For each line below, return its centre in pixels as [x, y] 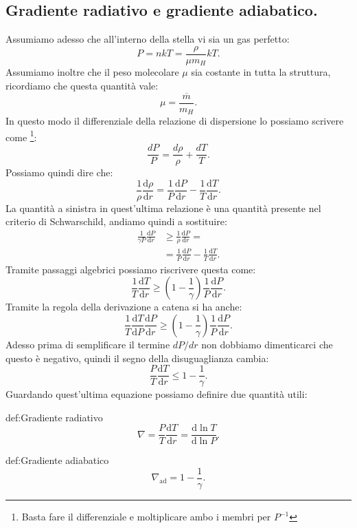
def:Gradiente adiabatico [57, 460]
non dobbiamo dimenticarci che [267, 344]
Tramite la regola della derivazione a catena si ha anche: [124, 307]
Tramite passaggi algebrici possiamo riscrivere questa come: [131, 269]
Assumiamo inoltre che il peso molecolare [92, 72]
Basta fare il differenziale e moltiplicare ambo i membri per [146, 517]
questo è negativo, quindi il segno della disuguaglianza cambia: [137, 358]
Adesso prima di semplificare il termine [88, 344]
